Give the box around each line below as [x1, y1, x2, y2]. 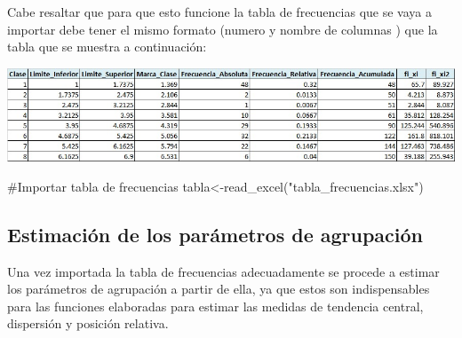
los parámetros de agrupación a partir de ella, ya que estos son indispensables [7, 279, 430, 298]
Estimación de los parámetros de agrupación [7, 220, 424, 248]
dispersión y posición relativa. [7, 314, 169, 333]
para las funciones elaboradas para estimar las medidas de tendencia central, [7, 296, 424, 315]
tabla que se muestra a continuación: [7, 37, 207, 56]
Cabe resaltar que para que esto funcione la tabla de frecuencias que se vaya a [7, 3, 432, 20]
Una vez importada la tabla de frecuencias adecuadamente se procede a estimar [7, 262, 440, 280]
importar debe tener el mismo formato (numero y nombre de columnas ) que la [7, 20, 438, 38]
